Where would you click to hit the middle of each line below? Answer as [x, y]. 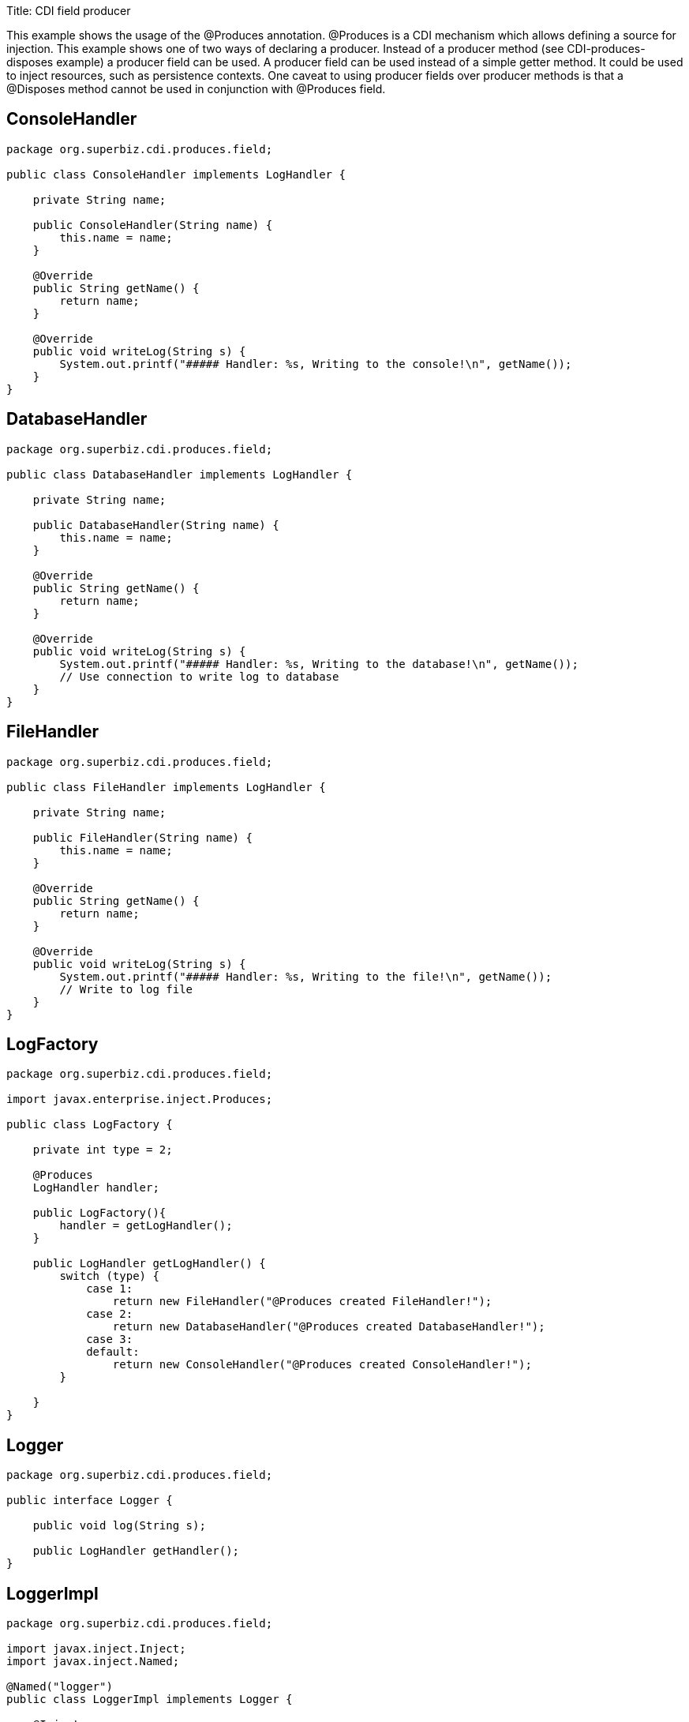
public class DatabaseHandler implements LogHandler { [180, 474]
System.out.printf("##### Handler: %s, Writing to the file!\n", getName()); [306, 976]
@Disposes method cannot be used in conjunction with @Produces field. [196, 89]
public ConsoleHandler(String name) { [153, 225]
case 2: [110, 1314]
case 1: [110, 1289]
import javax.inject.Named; [93, 1662]
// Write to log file [126, 989]
